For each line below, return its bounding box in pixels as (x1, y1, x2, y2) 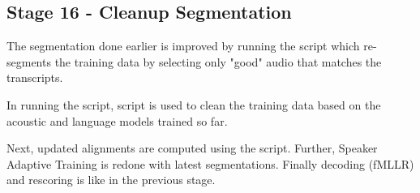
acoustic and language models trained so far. (6, 112, 228, 129)
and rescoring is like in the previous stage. (6, 171, 216, 188)
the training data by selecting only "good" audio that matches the (54, 53, 382, 70)
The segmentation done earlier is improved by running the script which (6, 37, 360, 54)
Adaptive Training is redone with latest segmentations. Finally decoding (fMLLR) (6, 155, 414, 172)
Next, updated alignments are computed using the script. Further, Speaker (6, 139, 378, 157)
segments (6, 53, 51, 70)
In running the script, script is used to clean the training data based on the (6, 96, 381, 113)
